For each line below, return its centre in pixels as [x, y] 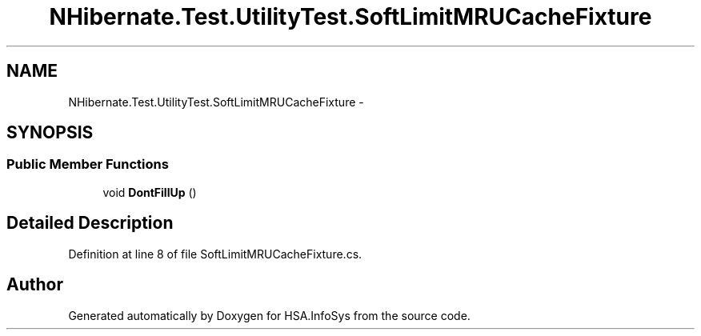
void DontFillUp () [150, 192]
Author [35, 285]
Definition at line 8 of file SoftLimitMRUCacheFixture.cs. [215, 254]
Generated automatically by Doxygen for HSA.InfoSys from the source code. [269, 315]
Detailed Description [90, 223]
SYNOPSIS [50, 133]
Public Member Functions [88, 164]
